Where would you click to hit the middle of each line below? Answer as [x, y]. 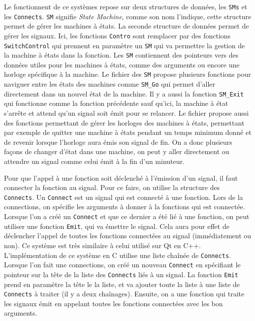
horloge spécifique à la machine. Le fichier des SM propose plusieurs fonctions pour [127, 74]
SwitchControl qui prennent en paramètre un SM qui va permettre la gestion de [125, 45]
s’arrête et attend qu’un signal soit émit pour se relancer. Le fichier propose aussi [127, 113]
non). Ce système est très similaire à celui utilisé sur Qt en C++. [102, 245]
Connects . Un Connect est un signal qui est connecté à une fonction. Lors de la [124, 197]
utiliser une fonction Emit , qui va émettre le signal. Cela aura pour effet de [117, 226]
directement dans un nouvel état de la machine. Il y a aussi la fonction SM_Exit [124, 93]
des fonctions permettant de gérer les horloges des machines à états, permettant [124, 122]
